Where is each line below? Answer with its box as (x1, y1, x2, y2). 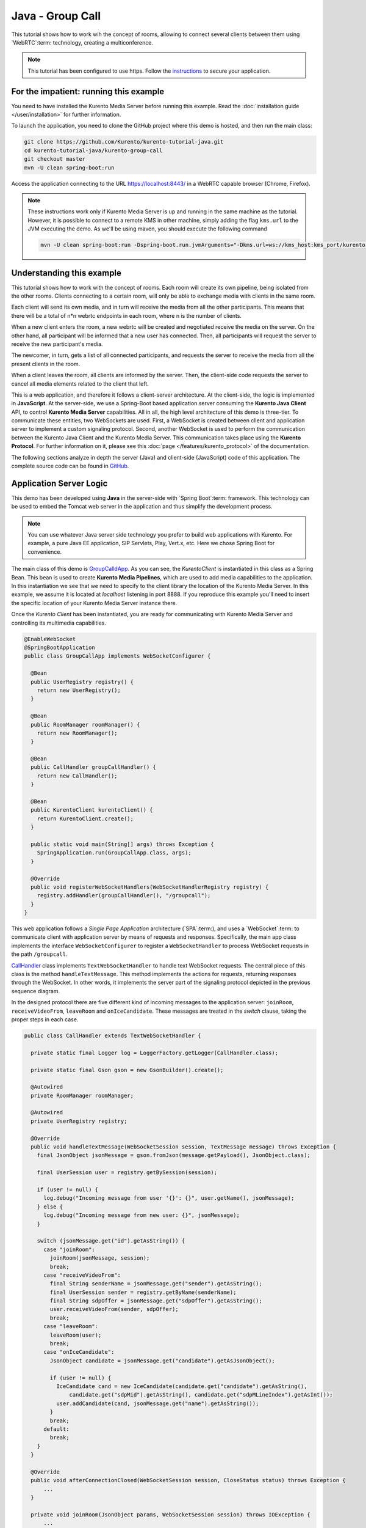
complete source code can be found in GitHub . (11, 462, 129, 470)
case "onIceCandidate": (43, 1348, 115, 1356)
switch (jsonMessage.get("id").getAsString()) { (37, 1238, 185, 1244)
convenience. (27, 548, 62, 556)
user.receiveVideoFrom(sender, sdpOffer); (49, 1306, 179, 1313)
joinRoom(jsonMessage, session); (49, 1255, 150, 1262)
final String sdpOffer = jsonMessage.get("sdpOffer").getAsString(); (49, 1298, 262, 1304)
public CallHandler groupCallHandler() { (30, 764, 157, 771)
